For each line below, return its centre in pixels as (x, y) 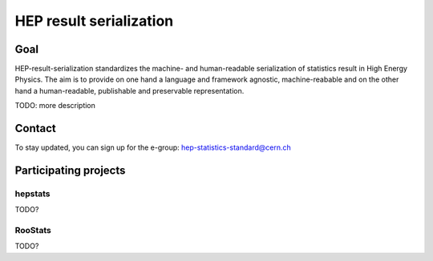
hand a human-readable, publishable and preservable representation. (129, 90)
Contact (35, 128)
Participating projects (70, 170)
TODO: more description (55, 106)
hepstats (33, 194)
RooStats (33, 231)
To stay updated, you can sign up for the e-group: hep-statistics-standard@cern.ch (153, 147)
